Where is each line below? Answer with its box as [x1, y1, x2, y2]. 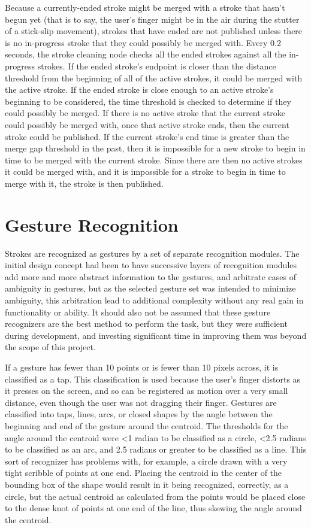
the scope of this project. [5, 341, 96, 353]
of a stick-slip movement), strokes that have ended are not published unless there [5, 25, 303, 37]
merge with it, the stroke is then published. [5, 177, 164, 189]
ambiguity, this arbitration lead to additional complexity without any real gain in [5, 294, 304, 306]
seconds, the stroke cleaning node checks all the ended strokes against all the [5, 48, 286, 60]
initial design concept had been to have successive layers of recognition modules [5, 259, 297, 271]
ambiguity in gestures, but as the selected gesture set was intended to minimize [5, 282, 296, 295]
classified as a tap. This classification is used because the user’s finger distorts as [5, 372, 301, 385]
